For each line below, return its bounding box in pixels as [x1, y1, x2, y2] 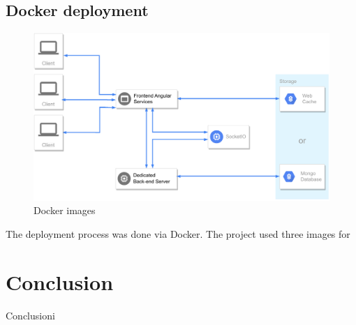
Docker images [34, 203, 96, 218]
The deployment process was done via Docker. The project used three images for [6, 226, 350, 241]
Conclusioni [6, 308, 55, 322]
